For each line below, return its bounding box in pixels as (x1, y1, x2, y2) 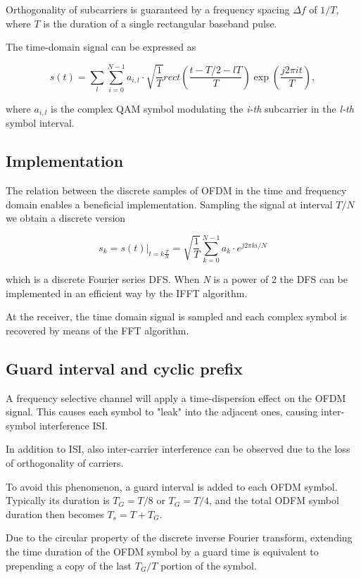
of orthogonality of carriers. (6, 456, 124, 470)
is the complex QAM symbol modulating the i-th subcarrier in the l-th (51, 101, 354, 115)
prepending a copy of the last (6, 558, 132, 572)
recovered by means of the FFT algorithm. (6, 322, 189, 337)
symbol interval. (6, 115, 75, 130)
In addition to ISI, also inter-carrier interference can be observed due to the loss (6, 441, 350, 456)
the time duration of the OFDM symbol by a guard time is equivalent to (6, 544, 319, 558)
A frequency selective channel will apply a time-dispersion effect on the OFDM (6, 390, 346, 405)
